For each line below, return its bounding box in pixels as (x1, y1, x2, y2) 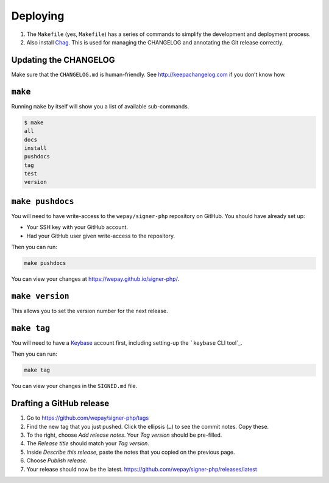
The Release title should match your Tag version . (26, 440, 149, 447)
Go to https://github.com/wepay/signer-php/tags (26, 414, 149, 421)
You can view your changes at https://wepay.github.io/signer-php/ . (11, 275, 180, 283)
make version (11, 291, 69, 301)
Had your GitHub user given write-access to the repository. (26, 232, 175, 239)
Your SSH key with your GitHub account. (26, 224, 128, 231)
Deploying (11, 9, 65, 23)
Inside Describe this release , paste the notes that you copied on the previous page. (26, 448, 235, 456)
